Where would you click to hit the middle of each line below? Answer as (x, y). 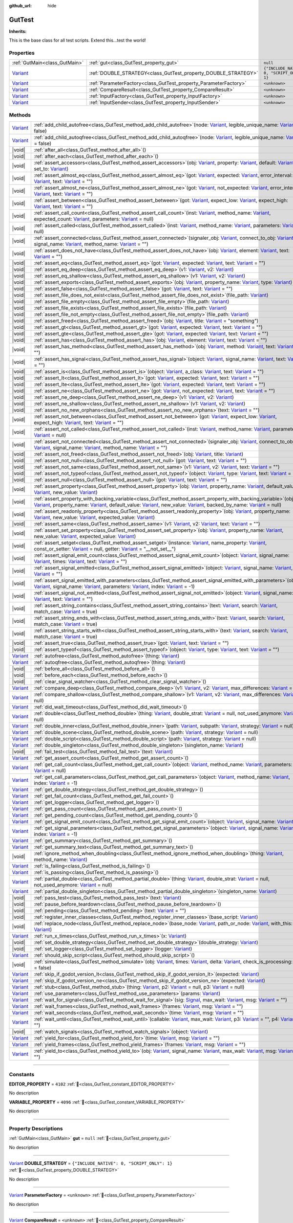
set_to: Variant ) (51, 169)
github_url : (20, 6)
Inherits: (18, 31)
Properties (22, 53)
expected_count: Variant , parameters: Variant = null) (94, 219)
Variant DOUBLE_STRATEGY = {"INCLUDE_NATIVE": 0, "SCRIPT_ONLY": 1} (91, 1163)
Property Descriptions (36, 1129)
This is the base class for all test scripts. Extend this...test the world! (77, 40)
